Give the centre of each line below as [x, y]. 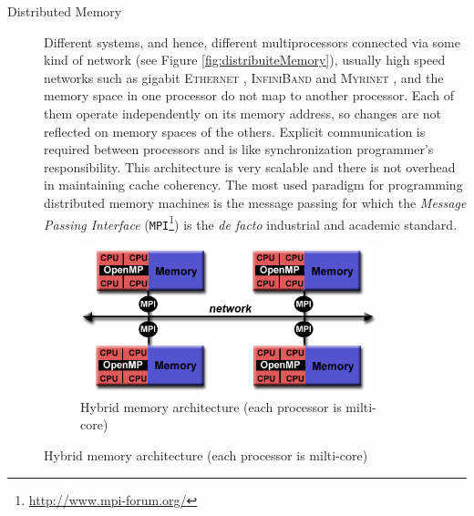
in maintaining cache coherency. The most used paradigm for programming [253, 185]
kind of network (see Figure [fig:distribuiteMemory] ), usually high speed [245, 60]
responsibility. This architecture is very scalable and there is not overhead [250, 166]
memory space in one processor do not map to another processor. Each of [249, 95]
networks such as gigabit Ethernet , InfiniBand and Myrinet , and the [244, 77]
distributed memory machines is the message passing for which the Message [255, 202]
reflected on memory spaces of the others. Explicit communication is [235, 131]
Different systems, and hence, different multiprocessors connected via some [252, 41]
